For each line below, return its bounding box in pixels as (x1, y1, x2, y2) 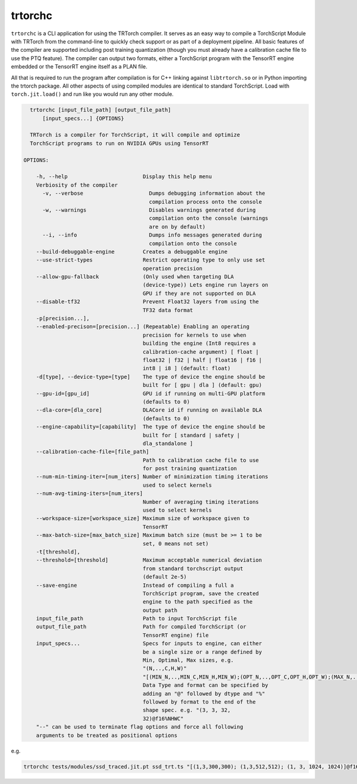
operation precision (142, 265, 203, 272)
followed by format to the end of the (142, 699, 256, 705)
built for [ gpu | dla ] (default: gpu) (142, 382, 262, 388)
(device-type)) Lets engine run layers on (142, 282, 269, 288)
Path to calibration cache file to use (142, 456, 259, 463)
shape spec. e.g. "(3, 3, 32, (142, 707, 231, 714)
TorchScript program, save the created (142, 590, 259, 597)
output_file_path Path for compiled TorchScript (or (36, 623, 247, 630)
